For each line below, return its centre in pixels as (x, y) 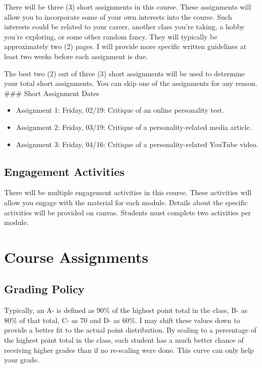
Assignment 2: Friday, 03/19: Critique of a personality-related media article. (134, 127)
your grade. (22, 360)
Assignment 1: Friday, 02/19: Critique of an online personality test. (120, 110)
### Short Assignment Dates (52, 93)
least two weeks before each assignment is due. (76, 56)
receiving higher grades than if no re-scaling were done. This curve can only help (129, 350)
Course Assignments (76, 257)
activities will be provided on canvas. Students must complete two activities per (128, 212)
